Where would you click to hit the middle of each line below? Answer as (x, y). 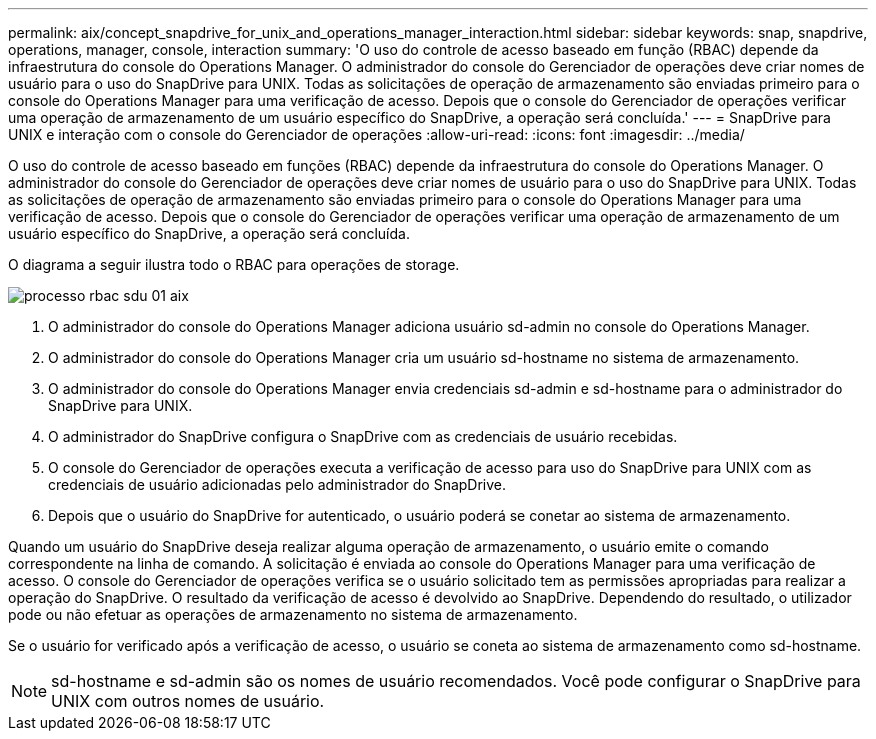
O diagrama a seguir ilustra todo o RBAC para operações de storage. (234, 264)
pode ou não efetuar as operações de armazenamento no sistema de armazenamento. (293, 614)
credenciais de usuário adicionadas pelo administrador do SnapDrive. (277, 484)
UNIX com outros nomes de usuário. (188, 701)
